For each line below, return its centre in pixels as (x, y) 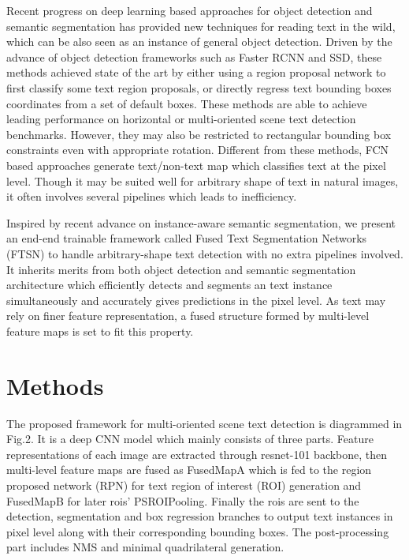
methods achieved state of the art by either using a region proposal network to (196, 72)
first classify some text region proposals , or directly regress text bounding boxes (199, 87)
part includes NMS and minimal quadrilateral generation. (145, 547)
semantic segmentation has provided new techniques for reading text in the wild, (201, 26)
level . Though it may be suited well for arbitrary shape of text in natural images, (203, 180)
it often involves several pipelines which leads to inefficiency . (152, 196)
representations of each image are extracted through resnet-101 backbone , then (197, 454)
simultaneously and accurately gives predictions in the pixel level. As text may (196, 300)
